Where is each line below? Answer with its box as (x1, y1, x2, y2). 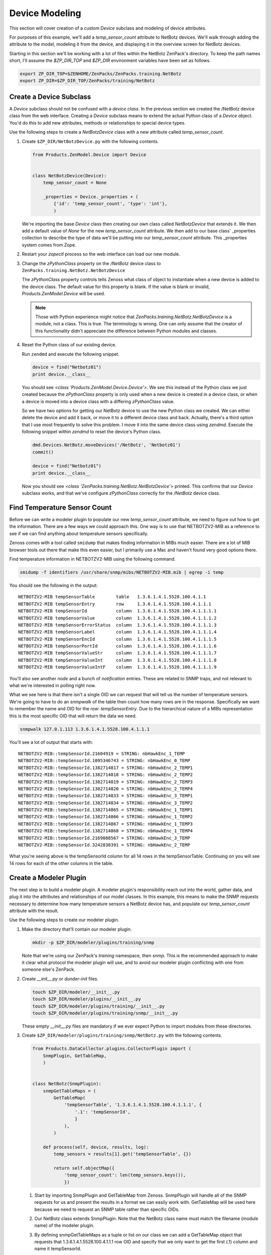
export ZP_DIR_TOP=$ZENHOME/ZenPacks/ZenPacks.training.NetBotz (20, 71, 182, 77)
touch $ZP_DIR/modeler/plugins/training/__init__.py (32, 1003, 165, 1009)
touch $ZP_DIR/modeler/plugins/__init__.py (32, 996, 142, 1002)
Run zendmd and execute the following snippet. (22, 351, 120, 357)
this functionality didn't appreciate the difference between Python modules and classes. (35, 328, 218, 334)
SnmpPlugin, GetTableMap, (43, 1053, 107, 1059)
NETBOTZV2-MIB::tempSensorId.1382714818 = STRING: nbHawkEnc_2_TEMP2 (18, 772, 193, 778)
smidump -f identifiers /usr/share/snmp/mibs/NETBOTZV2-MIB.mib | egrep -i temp (20, 569, 224, 575)
